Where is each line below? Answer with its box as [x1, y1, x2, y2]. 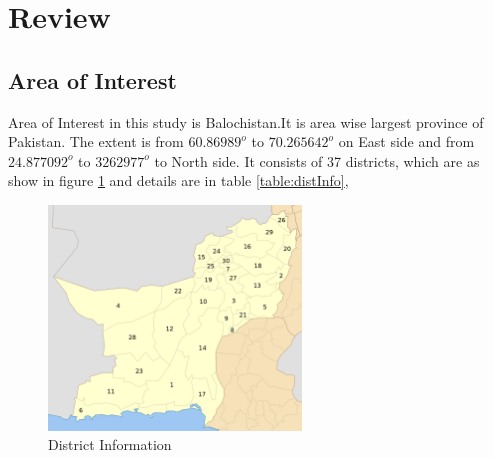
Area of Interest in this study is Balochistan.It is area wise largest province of [8, 111, 484, 132]
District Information [48, 434, 172, 455]
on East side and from [338, 131, 475, 152]
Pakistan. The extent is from [8, 131, 184, 152]
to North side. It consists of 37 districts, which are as [154, 150, 480, 171]
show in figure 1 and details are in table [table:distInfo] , [8, 170, 349, 191]
